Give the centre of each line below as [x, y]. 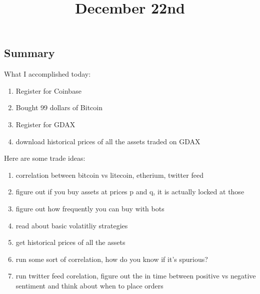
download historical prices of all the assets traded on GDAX [108, 141]
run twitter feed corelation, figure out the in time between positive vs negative [136, 276]
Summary [29, 53]
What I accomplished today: [47, 74]
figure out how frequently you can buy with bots [90, 208]
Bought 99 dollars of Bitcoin [59, 107]
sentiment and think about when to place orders [89, 285]
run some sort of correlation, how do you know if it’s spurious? [112, 259]
